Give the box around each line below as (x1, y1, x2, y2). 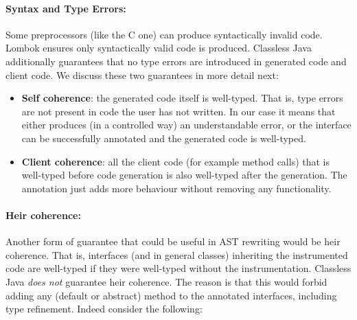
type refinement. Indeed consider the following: (5, 301, 203, 316)
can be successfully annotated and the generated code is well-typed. (21, 130, 306, 145)
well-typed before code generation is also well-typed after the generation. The (21, 168, 347, 182)
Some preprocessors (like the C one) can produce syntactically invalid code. (5, 27, 323, 41)
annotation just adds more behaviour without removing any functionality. (21, 181, 332, 195)
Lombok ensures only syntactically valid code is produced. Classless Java (5, 41, 312, 55)
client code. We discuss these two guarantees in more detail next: (5, 67, 279, 82)
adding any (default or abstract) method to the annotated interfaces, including (5, 288, 337, 302)
